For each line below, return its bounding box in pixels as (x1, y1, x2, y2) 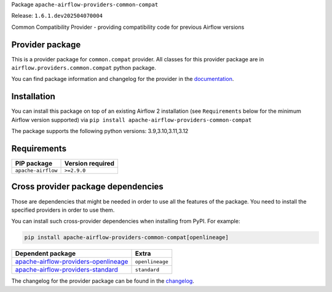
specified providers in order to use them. (11, 206, 115, 213)
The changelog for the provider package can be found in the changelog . (11, 277, 195, 285)
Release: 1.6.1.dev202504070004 (11, 12, 103, 20)
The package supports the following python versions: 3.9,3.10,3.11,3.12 (11, 128, 189, 135)
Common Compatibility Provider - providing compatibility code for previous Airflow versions (11, 23, 245, 31)
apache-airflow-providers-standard (15, 266, 118, 274)
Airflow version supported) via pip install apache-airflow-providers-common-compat (11, 116, 252, 123)
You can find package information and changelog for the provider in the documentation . (11, 75, 234, 83)
